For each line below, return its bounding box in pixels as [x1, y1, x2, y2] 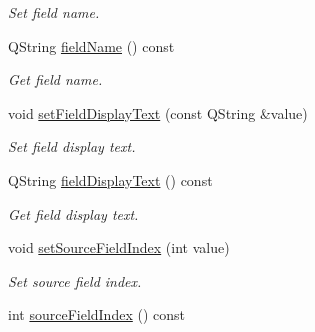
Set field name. [8, 2, 100, 22]
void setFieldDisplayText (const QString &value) [8, 102, 308, 123]
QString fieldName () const [8, 35, 175, 56]
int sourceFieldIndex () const [8, 304, 185, 325]
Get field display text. [8, 203, 139, 224]
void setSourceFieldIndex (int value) [8, 237, 230, 258]
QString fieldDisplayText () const [8, 169, 213, 190]
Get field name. [8, 69, 103, 90]
